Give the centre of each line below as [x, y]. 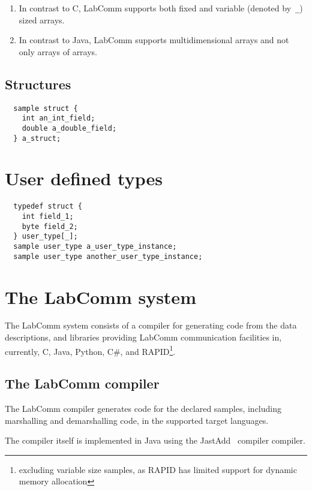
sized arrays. [42, 19]
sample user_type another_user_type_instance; [108, 256]
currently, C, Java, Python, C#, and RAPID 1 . [90, 350]
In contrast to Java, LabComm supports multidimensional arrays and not [154, 40]
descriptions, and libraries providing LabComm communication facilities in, [143, 337]
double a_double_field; [69, 128]
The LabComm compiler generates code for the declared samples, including [143, 409]
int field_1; [48, 217]
